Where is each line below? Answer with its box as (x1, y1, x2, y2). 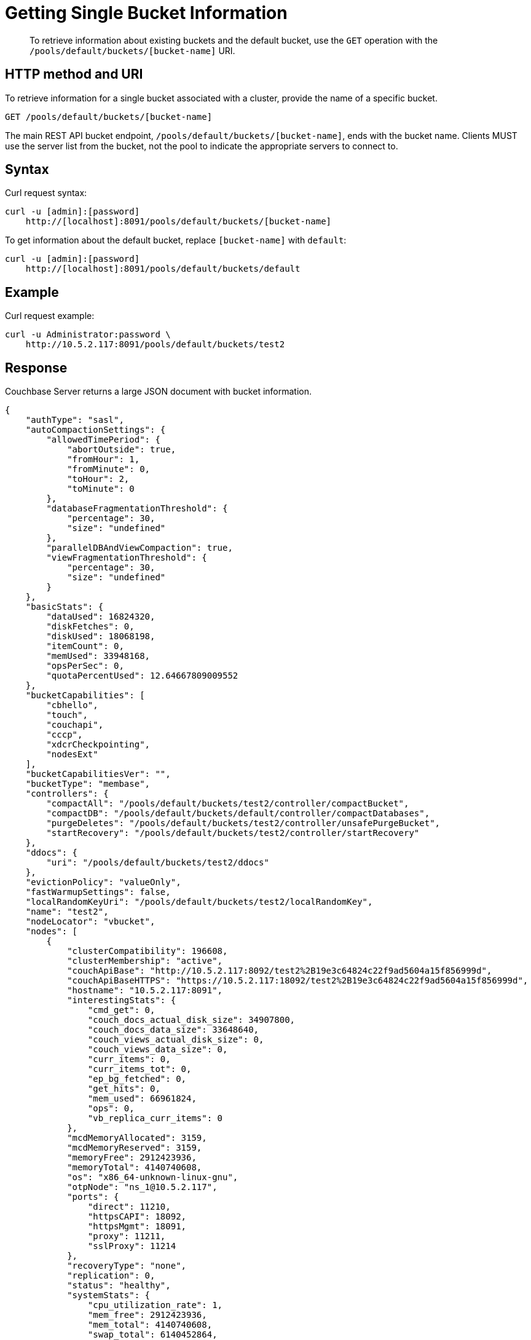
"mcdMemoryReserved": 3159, (67, 1143, 202, 1153)
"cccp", (46, 730, 83, 740)
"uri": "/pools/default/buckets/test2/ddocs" (46, 857, 269, 868)
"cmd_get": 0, (87, 1005, 155, 1015)
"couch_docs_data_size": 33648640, (87, 1025, 259, 1035)
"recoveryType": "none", (67, 1261, 187, 1271)
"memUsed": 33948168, (46, 651, 151, 661)
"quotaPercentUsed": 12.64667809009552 (46, 671, 238, 681)
